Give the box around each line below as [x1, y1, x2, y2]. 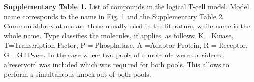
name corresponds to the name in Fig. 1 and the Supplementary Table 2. [4, 11, 224, 21]
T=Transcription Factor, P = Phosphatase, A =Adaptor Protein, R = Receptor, [4, 40, 248, 50]
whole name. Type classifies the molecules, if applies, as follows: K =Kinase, [4, 30, 234, 40]
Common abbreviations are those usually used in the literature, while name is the [4, 21, 250, 31]
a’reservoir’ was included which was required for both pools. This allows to [4, 59, 229, 69]
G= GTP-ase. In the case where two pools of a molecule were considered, [4, 49, 225, 59]
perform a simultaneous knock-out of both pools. [4, 69, 151, 79]
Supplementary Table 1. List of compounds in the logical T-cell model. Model [4, 1, 249, 11]
